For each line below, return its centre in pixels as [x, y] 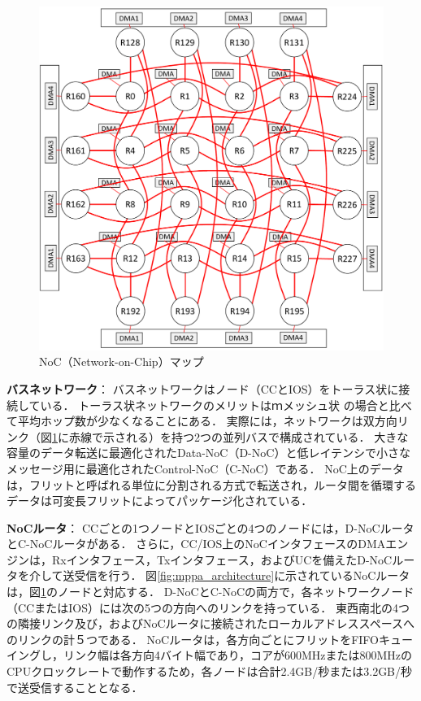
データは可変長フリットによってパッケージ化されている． [160, 501]
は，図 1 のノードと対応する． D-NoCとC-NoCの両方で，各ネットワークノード [210, 592]
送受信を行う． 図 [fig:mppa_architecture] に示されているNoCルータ [237, 575]
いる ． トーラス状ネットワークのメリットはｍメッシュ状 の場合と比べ [226, 405]
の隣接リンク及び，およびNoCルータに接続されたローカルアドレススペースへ [210, 623]
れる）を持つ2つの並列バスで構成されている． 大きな [267, 436]
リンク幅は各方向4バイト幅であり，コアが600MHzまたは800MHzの [237, 655]
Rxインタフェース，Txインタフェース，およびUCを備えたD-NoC [222, 559]
